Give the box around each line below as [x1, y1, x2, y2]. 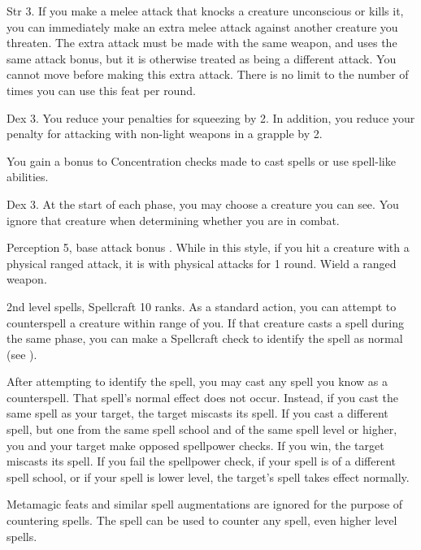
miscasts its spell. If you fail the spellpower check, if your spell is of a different [7, 453, 397, 470]
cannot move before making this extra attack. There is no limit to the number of [7, 66, 409, 83]
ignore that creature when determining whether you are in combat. [7, 211, 340, 228]
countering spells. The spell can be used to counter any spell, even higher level [7, 512, 397, 529]
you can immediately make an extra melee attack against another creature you [7, 18, 398, 35]
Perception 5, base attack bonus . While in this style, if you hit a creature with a [7, 239, 410, 256]
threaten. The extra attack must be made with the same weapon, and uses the [7, 34, 397, 51]
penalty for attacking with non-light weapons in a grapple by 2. [7, 125, 323, 142]
